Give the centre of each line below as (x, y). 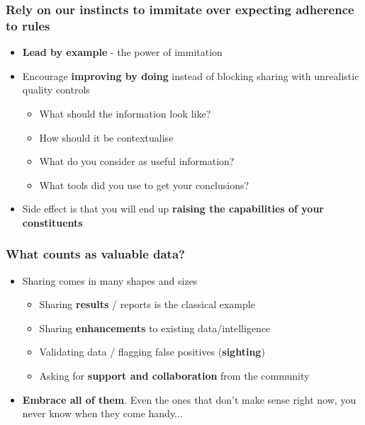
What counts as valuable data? (95, 254)
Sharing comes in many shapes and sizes (110, 280)
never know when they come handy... (102, 413)
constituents (52, 222)
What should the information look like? (125, 113)
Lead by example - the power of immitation (122, 52)
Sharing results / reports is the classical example (147, 304)
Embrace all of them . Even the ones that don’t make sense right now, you (189, 399)
